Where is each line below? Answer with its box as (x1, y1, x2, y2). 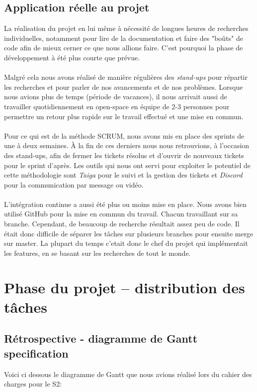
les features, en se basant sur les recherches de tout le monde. (4, 247, 191, 258)
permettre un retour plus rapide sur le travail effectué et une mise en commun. (4, 111, 244, 121)
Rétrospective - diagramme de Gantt (4, 331, 198, 346)
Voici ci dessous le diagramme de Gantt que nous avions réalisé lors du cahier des (4, 369, 252, 379)
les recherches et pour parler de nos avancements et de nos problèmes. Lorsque (4, 81, 243, 92)
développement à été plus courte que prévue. (4, 52, 140, 62)
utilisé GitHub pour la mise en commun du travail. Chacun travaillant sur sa (4, 208, 238, 219)
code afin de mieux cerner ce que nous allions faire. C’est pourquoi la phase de (4, 42, 243, 53)
